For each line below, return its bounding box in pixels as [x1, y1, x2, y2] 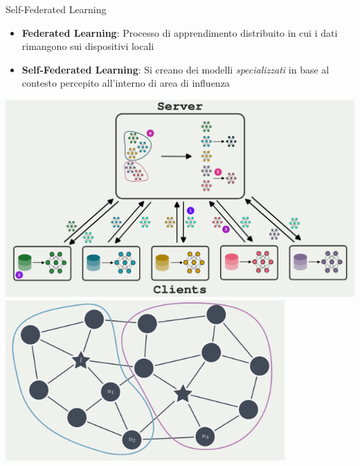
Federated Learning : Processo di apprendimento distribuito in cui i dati [21, 25, 338, 40]
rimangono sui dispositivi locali [21, 39, 154, 53]
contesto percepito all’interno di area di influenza [21, 76, 230, 90]
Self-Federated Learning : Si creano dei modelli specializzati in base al [21, 62, 330, 76]
